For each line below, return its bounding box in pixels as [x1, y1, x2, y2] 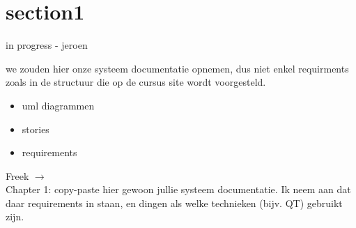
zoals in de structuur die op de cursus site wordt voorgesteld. [6, 75, 266, 89]
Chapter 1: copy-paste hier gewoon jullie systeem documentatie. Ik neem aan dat [6, 182, 351, 197]
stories [22, 121, 49, 136]
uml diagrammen [22, 98, 95, 112]
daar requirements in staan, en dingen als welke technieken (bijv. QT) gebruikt [6, 195, 343, 210]
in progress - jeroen [6, 38, 88, 52]
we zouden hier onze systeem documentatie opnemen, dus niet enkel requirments [6, 61, 349, 75]
